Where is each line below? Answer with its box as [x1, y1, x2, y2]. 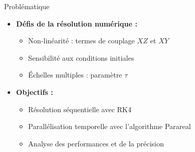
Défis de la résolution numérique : [16, 18, 138, 29]
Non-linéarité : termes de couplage [28, 35, 135, 46]
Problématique [4, 1, 50, 11]
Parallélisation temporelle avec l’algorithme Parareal [28, 121, 191, 132]
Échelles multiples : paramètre [28, 69, 122, 80]
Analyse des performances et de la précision [28, 138, 164, 148]
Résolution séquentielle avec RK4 [28, 104, 132, 114]
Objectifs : [16, 86, 53, 97]
